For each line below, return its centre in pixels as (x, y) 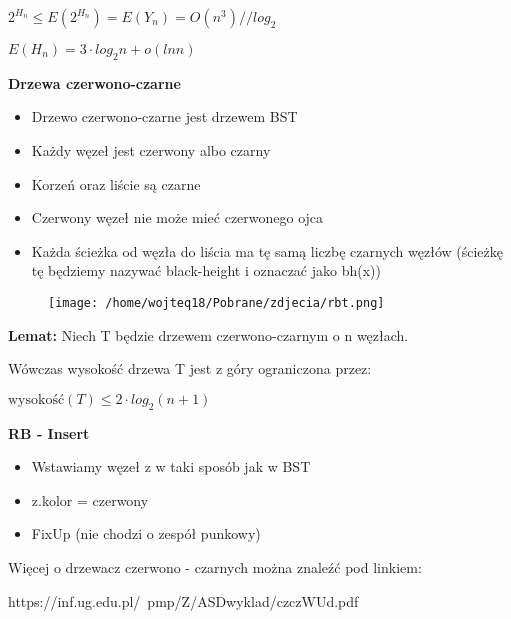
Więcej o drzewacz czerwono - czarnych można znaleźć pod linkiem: (215, 566)
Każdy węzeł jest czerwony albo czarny (151, 149)
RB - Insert (49, 432)
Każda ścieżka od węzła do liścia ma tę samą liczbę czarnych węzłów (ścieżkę (267, 250)
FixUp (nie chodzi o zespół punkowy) (146, 533)
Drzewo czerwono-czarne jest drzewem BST (164, 116)
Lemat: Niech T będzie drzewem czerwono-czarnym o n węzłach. (208, 334)
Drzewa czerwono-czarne (94, 82)
